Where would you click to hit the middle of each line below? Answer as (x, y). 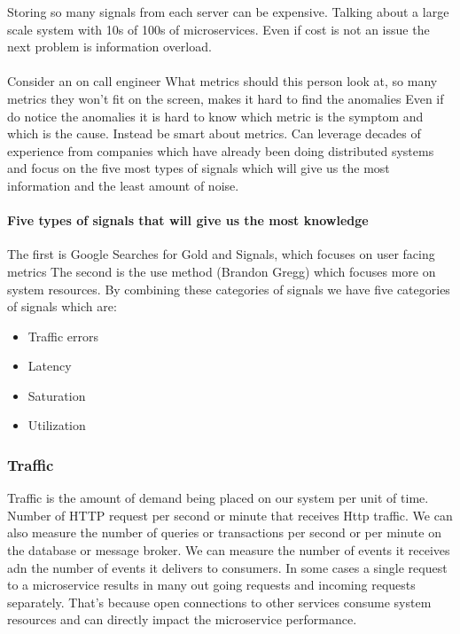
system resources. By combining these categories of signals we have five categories (229, 289)
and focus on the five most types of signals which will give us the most (199, 168)
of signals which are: (62, 306)
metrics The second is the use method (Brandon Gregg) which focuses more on (222, 271)
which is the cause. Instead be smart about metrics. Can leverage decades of (214, 133)
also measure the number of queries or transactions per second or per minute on (224, 532)
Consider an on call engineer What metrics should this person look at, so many (222, 81)
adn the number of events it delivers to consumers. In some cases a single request (227, 567)
